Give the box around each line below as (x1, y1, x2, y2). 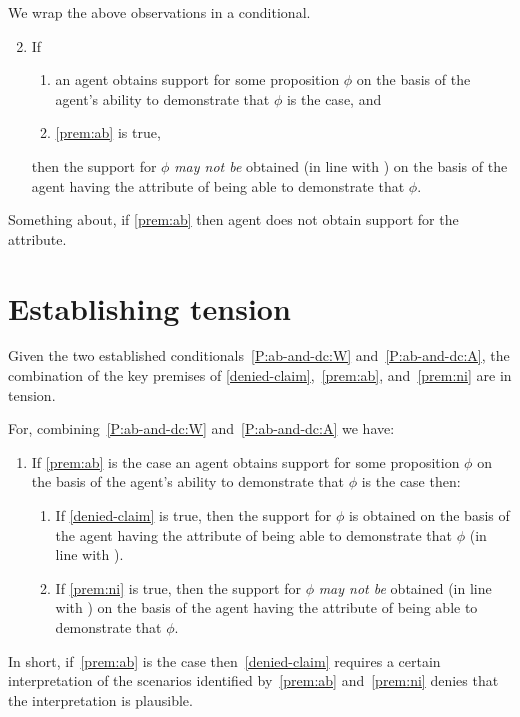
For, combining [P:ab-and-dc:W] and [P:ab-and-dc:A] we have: (8, 418, 395, 439)
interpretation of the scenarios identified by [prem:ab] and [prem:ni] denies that (8, 670, 499, 691)
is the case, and (286, 88, 382, 109)
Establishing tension (8, 287, 291, 328)
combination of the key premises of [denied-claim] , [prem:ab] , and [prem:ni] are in (8, 365, 512, 386)
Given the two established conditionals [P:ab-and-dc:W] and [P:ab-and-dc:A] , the (8, 345, 510, 366)
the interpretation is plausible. (8, 689, 193, 710)
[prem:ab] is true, (55, 122, 161, 143)
